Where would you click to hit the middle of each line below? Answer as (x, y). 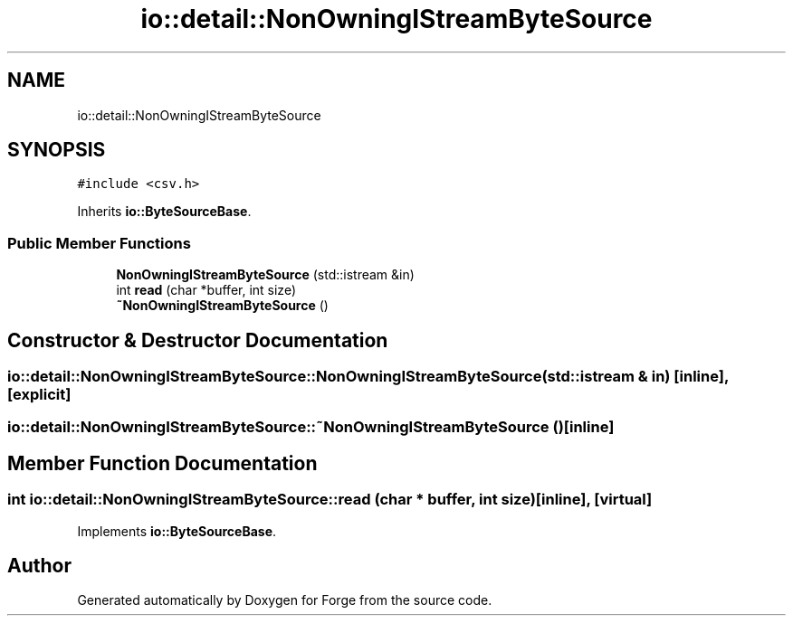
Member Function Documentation (162, 463)
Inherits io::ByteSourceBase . (164, 212)
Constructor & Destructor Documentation (198, 340)
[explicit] (39, 395)
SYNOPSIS (57, 150)
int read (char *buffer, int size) (206, 290)
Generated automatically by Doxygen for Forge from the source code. (285, 600)
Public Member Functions (99, 243)
